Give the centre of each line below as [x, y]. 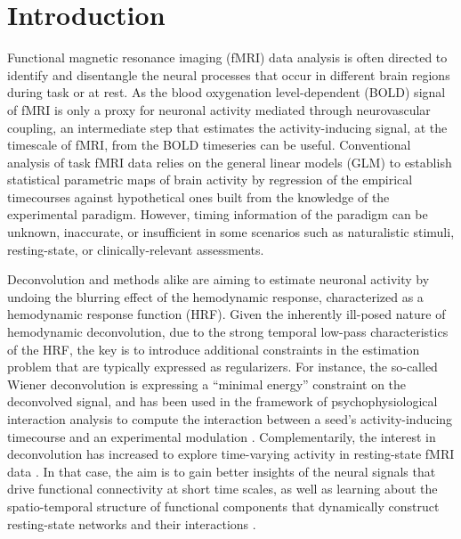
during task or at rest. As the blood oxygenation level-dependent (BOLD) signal [226, 92]
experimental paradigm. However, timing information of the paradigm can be [218, 214]
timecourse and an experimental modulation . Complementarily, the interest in [222, 436]
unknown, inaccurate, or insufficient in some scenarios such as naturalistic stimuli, [231, 232]
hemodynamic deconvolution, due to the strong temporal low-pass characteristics [228, 332]
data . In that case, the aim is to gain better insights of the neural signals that [222, 471]
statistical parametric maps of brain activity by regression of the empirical [210, 180]
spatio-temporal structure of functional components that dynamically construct [223, 506]
